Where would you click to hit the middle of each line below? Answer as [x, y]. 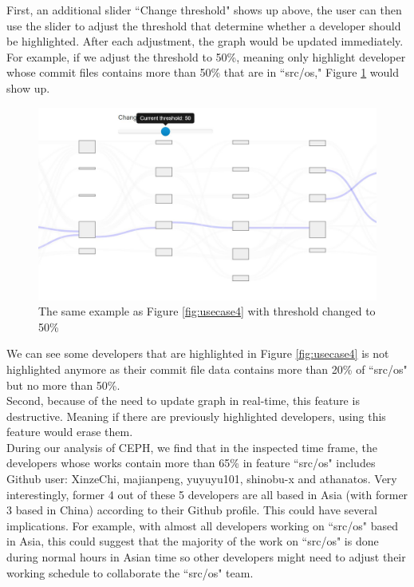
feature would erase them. [70, 432]
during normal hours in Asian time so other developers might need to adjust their [206, 557]
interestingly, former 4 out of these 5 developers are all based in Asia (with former [207, 494]
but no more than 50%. [63, 385]
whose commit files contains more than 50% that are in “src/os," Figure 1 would [203, 72]
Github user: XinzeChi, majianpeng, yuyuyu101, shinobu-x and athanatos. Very [202, 479]
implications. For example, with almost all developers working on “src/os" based [202, 525]
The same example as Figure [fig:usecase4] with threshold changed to [207, 311]
